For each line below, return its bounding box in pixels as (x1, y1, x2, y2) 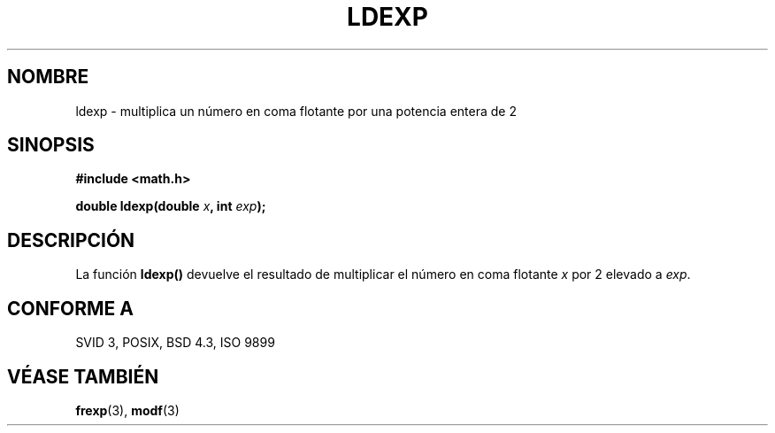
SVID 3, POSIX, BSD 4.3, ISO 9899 (75, 335, 275, 351)
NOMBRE (7, 66, 89, 89)
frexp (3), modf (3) (75, 402, 180, 418)
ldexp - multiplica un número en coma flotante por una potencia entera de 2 (75, 103, 517, 119)
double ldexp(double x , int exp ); (75, 198, 266, 214)
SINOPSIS (7, 134, 95, 157)
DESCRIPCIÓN (7, 228, 135, 251)
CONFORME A (7, 297, 134, 320)
